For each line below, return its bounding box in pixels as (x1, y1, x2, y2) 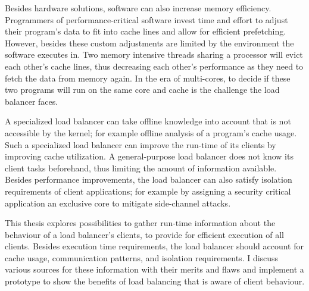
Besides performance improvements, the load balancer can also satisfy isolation (5, 173, 292, 186)
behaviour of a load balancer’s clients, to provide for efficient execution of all (5, 228, 284, 240)
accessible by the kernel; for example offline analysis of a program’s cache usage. (5, 126, 297, 139)
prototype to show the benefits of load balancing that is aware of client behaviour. (5, 275, 305, 287)
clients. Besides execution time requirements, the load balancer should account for (5, 240, 304, 252)
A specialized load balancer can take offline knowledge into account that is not (5, 115, 291, 127)
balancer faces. (5, 95, 58, 107)
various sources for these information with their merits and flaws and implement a (5, 263, 304, 276)
